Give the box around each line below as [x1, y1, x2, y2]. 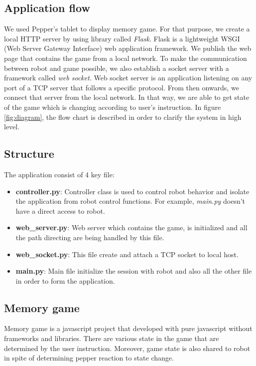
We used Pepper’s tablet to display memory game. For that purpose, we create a [4, 23, 250, 34]
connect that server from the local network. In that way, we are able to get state [4, 92, 250, 102]
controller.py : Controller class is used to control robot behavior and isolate [15, 186, 250, 196]
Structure [4, 146, 54, 161]
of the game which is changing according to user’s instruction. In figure [4, 101, 221, 112]
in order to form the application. [15, 275, 115, 286]
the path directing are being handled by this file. [15, 232, 164, 242]
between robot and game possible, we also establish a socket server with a [4, 62, 229, 73]
